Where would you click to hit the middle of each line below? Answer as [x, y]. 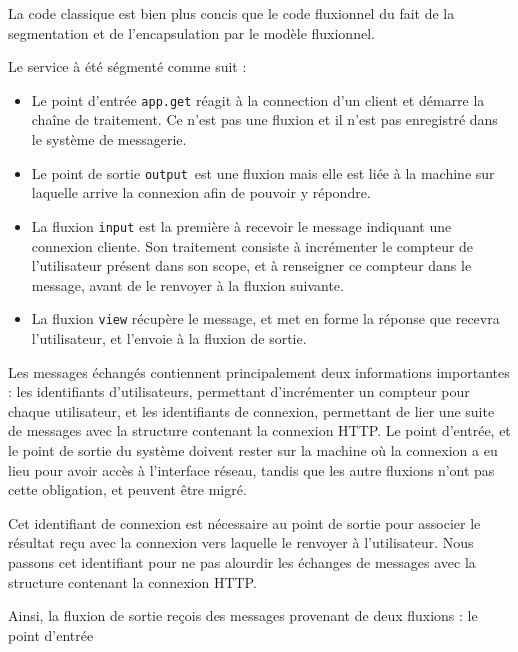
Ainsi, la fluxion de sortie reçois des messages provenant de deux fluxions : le [243, 615]
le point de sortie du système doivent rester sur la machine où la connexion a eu [253, 449]
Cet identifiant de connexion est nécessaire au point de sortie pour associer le [244, 522]
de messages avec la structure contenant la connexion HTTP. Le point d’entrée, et [259, 430]
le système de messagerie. [109, 139]
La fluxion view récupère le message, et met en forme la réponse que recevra [265, 318]
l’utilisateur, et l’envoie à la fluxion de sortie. [169, 337]
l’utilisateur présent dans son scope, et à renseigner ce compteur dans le [251, 265]
